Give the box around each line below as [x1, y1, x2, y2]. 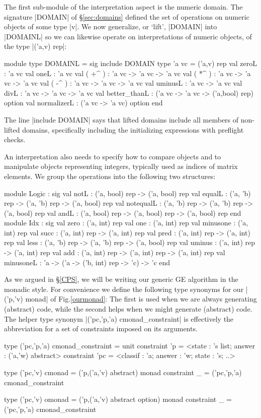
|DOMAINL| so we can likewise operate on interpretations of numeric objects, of [4, 31, 252, 41]
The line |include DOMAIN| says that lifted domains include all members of [4, 114, 239, 125]
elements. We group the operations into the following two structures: [4, 170, 216, 181]
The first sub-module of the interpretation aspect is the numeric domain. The [4, 2, 243, 12]
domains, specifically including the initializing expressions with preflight [22, 124, 244, 135]
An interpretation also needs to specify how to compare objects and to [4, 151, 221, 161]
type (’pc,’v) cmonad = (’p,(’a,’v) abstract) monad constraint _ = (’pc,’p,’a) [4, 367, 242, 377]
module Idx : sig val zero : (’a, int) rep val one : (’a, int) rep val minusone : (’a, [4, 217, 248, 228]
